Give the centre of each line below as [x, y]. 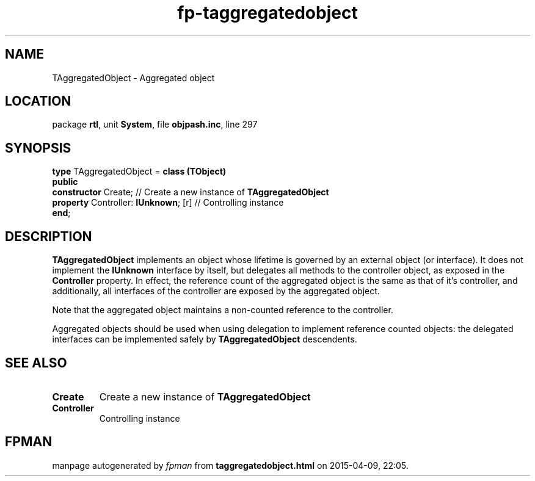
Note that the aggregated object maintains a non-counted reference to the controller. [223, 310]
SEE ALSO [36, 363]
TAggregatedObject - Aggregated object [133, 78]
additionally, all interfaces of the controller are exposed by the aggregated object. [216, 291]
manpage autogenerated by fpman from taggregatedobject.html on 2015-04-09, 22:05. [230, 465]
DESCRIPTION [49, 236]
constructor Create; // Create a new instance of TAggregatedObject [191, 192]
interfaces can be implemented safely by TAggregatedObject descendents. [205, 339]
